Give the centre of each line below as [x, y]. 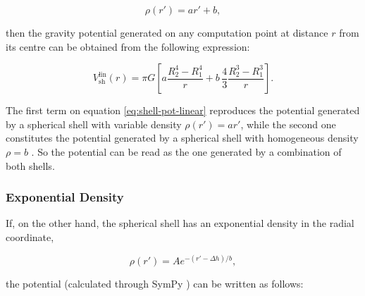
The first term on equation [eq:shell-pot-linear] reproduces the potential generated [183, 110]
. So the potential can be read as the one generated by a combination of [186, 151]
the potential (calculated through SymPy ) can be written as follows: [155, 284]
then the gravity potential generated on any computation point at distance [167, 32]
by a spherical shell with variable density [94, 124]
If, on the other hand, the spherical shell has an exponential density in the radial [180, 223]
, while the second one [288, 124]
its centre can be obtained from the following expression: [128, 46]
